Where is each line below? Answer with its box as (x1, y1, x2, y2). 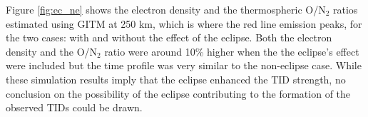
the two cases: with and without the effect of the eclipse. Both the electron (6, 30, 332, 45)
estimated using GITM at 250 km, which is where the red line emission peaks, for (6, 16, 362, 31)
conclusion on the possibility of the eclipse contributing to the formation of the (6, 86, 351, 101)
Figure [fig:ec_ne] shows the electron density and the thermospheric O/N (6, 2, 326, 16)
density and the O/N (6, 44, 98, 58)
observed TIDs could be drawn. (6, 100, 143, 115)
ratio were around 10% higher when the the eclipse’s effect (104, 44, 359, 58)
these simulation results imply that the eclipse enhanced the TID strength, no (6, 71, 346, 86)
